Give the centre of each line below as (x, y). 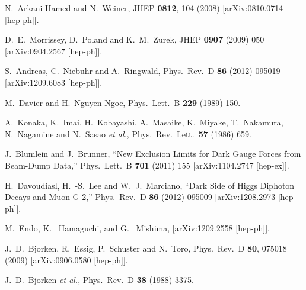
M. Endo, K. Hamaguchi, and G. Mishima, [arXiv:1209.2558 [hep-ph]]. (137, 228)
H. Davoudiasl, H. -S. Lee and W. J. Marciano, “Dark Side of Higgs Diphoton (150, 185)
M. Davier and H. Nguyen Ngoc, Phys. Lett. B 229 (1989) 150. (123, 102)
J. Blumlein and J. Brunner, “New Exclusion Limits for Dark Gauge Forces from (153, 154)
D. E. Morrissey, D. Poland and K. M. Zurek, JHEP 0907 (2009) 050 (135, 39)
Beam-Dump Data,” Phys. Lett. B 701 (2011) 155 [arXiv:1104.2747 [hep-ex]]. (147, 165)
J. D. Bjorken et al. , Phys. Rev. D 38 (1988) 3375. (99, 280)
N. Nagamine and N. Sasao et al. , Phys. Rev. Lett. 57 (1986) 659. (128, 133)
